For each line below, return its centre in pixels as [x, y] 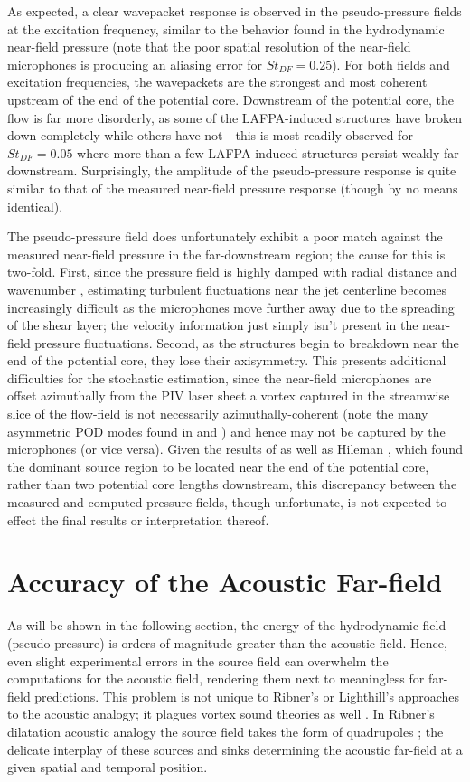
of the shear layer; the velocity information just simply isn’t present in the [213, 325]
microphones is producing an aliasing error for [135, 64]
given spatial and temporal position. [108, 767]
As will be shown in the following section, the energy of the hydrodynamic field [227, 625]
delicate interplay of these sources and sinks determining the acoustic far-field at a [235, 749]
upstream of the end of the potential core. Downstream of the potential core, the [230, 99]
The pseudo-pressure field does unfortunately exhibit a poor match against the [225, 236]
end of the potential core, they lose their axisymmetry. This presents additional [227, 360]
